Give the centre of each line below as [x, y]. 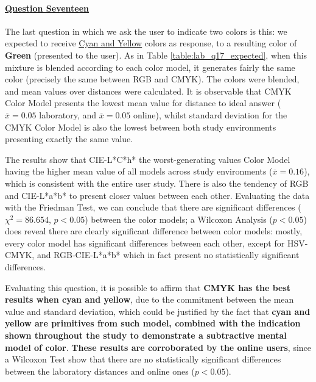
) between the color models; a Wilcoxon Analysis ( [179, 219]
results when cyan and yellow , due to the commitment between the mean [149, 299]
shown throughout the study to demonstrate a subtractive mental [146, 335]
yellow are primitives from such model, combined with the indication [153, 323]
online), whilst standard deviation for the [210, 114]
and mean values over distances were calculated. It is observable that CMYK [148, 91]
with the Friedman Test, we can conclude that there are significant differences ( [153, 207]
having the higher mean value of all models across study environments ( [139, 171]
